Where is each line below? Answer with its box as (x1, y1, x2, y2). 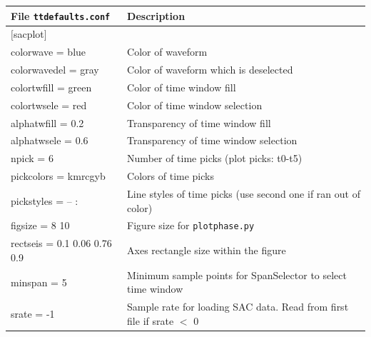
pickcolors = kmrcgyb (11, 168, 106, 183)
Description (127, 8, 185, 23)
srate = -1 (11, 306, 55, 321)
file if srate (127, 313, 174, 328)
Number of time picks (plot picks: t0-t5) (127, 151, 303, 166)
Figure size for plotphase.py (127, 218, 255, 233)
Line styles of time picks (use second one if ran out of (127, 186, 360, 201)
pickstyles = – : (11, 193, 78, 208)
